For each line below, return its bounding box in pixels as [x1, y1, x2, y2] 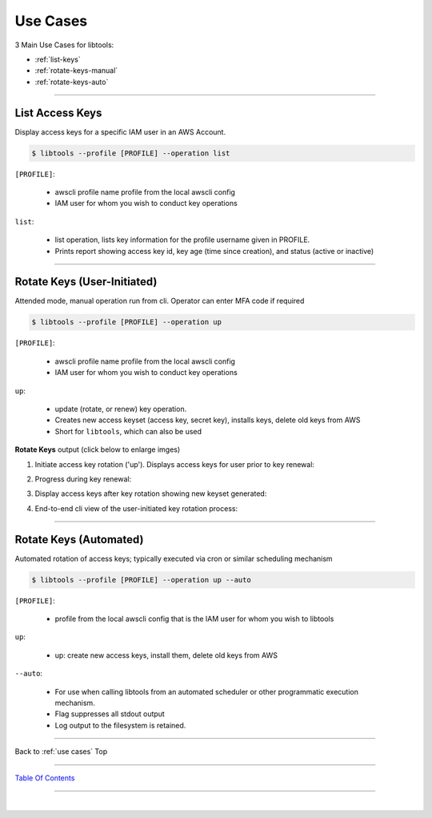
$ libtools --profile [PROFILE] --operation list [31, 148, 230, 158]
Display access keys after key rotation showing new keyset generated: [34, 489, 267, 498]
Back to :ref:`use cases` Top [14, 747, 108, 756]
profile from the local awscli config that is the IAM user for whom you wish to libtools [54, 614, 334, 623]
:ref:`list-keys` [34, 54, 81, 64]
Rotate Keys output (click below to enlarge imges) [14, 445, 181, 454]
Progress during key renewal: [34, 473, 132, 484]
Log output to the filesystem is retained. [54, 720, 186, 730]
